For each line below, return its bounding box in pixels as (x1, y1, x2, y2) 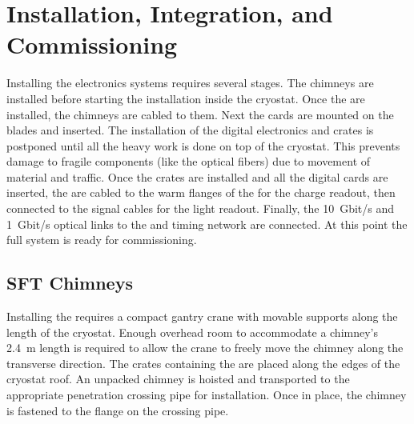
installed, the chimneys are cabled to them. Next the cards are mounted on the (6, 106, 394, 122)
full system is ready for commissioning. (6, 231, 197, 248)
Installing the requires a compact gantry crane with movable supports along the (6, 308, 398, 325)
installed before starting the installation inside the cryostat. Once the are (6, 90, 365, 106)
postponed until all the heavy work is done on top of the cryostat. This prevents (6, 137, 400, 154)
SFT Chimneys (6, 270, 133, 295)
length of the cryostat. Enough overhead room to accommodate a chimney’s (6, 323, 379, 340)
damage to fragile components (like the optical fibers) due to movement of (6, 153, 371, 170)
